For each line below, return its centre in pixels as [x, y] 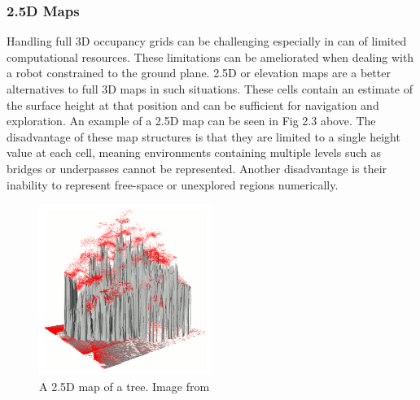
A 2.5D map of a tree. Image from [125, 386]
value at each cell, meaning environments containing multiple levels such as [194, 152]
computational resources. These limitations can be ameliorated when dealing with [210, 57]
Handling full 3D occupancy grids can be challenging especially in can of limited [207, 41]
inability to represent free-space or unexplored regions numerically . [173, 184]
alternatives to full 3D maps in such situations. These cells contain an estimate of [210, 89]
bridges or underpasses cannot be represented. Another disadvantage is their [197, 168]
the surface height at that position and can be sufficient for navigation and [193, 104]
